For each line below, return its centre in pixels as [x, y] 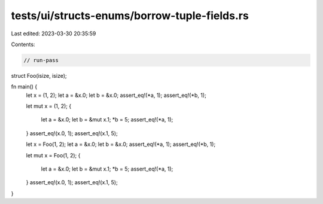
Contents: [23, 44]
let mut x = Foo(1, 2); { [53, 155]
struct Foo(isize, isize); [39, 75]
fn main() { [24, 87]
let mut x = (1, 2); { [49, 106]
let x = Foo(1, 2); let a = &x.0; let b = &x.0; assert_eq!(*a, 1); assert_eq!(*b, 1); [121, 144]
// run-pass [41, 60]
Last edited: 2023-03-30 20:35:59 [54, 34]
